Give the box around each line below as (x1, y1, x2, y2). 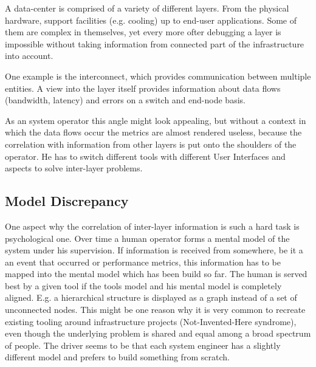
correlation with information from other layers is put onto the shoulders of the (5, 137, 297, 150)
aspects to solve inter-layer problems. (5, 162, 143, 174)
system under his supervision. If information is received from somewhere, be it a (5, 244, 303, 256)
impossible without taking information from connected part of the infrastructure (5, 37, 304, 50)
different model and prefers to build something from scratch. (5, 351, 230, 363)
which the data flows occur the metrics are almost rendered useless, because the (5, 126, 302, 139)
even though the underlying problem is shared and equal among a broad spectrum (5, 327, 311, 340)
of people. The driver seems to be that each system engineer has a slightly (5, 338, 281, 351)
